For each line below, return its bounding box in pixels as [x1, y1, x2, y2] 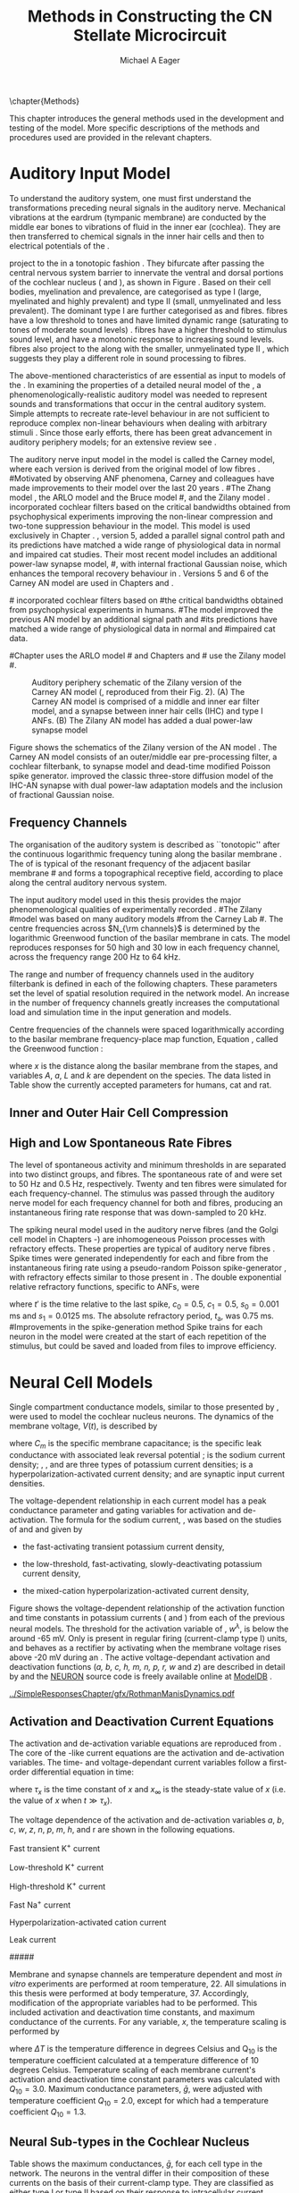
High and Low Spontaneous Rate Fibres [9, 1136, 233, 1151]
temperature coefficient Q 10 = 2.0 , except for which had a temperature [9, 2095, 270, 2108]
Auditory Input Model [9, 164, 171, 184]
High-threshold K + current [9, 1879, 106, 1892]
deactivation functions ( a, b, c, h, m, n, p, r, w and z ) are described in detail [9, 1661, 286, 1672]
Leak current [9, 1934, 56, 1944]
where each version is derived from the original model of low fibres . [9, 463, 261, 474]
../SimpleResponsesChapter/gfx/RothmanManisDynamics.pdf [9, 1688, 235, 1698]
